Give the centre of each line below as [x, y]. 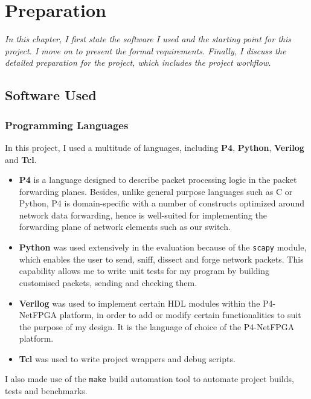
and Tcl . [21, 159]
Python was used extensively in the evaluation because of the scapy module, [163, 247]
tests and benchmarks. [46, 391]
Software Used [51, 95]
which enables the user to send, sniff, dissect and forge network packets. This [161, 259]
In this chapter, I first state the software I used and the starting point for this [148, 39]
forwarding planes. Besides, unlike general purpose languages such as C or [156, 191]
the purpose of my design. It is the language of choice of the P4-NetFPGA [157, 326]
